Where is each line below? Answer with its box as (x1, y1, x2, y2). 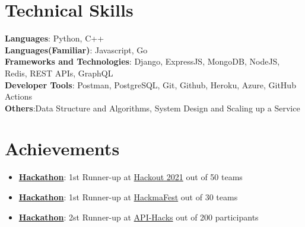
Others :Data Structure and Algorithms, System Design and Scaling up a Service (5, 101, 300, 114)
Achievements (5, 136, 120, 161)
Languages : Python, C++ (5, 32, 104, 44)
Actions (5, 90, 32, 103)
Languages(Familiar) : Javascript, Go (5, 43, 148, 56)
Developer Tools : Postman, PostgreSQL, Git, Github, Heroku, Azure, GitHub (5, 78, 296, 91)
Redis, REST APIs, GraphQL (5, 66, 113, 79)
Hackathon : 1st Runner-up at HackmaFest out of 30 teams (18, 191, 238, 203)
